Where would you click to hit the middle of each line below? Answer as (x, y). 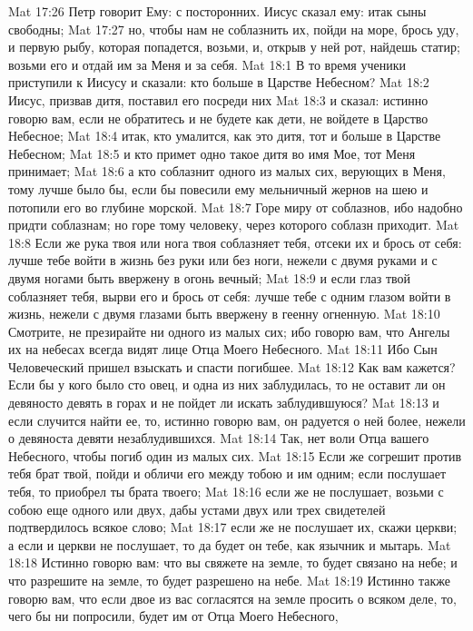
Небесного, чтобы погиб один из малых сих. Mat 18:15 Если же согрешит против (235, 455)
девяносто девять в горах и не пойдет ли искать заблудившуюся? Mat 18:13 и (224, 403)
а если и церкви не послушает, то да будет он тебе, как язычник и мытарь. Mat (230, 544)
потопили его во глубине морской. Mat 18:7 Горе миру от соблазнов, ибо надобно (236, 207)
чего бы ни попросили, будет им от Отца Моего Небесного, (173, 616)
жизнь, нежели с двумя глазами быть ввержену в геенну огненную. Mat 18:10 (224, 314)
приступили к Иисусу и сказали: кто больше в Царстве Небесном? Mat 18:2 (219, 82)
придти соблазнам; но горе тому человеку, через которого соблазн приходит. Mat (234, 225)
